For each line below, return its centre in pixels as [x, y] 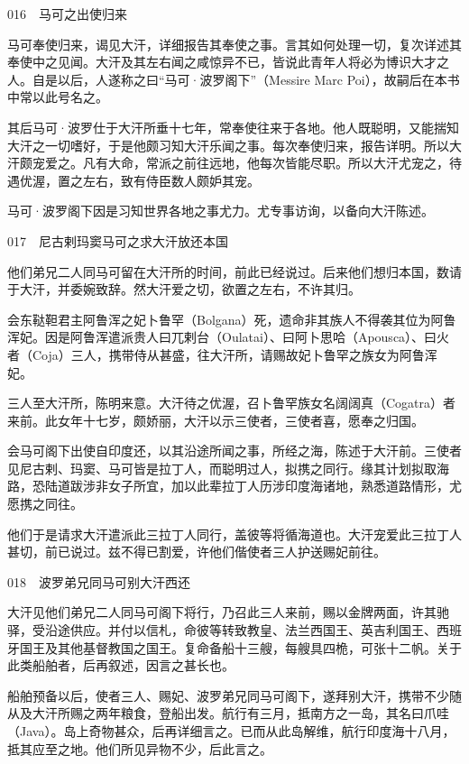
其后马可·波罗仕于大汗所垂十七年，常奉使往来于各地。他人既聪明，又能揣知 [233, 127]
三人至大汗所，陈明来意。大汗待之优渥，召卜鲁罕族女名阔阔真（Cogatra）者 [232, 403]
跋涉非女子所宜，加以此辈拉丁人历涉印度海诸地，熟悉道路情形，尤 [266, 486]
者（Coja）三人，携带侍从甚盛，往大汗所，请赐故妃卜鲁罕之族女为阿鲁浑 [222, 354]
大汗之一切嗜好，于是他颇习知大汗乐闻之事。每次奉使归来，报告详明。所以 [228, 145]
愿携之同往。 [45, 504]
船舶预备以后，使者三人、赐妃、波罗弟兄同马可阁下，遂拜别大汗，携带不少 [228, 695]
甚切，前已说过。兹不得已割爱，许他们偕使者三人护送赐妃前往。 [197, 552]
